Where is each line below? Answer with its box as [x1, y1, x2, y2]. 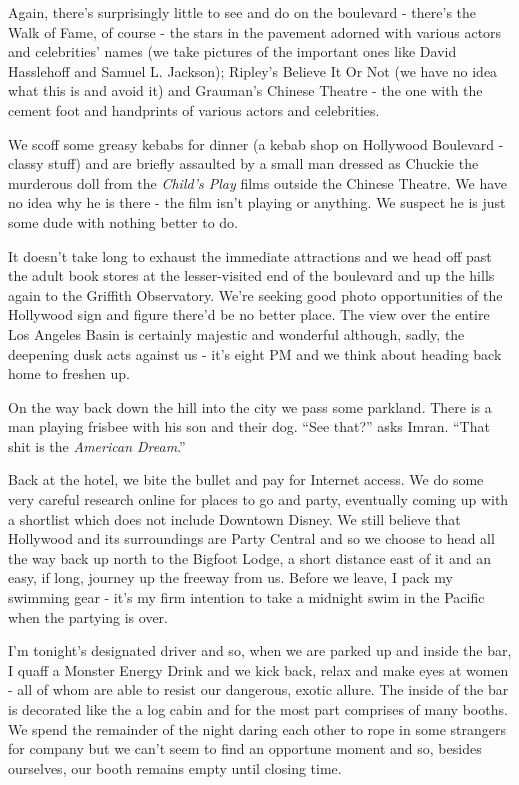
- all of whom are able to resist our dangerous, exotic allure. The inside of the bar [8, 679, 509, 700]
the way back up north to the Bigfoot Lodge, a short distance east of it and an [8, 547, 491, 568]
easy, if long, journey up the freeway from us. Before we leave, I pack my [8, 567, 453, 588]
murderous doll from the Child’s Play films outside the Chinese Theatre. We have [8, 172, 508, 193]
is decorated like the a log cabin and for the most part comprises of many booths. [8, 699, 508, 719]
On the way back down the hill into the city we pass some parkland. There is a [8, 396, 492, 417]
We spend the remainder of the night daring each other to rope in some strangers [8, 718, 506, 739]
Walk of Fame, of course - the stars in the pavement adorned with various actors [8, 21, 502, 42]
